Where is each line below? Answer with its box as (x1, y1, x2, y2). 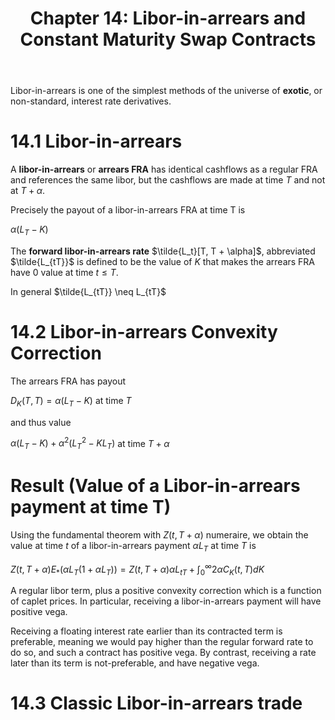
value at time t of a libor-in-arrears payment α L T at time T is (10, 540, 257, 554)
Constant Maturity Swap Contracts (19, 28, 317, 51)
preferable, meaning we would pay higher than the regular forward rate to (10, 636, 314, 648)
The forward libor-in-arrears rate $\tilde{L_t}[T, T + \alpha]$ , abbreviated (10, 245, 316, 257)
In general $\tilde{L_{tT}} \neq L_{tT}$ (10, 285, 167, 297)
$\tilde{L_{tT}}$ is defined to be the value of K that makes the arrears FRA (10, 255, 316, 267)
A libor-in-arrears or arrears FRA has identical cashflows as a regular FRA (10, 163, 318, 176)
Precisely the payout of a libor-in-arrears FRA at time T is (10, 204, 246, 216)
